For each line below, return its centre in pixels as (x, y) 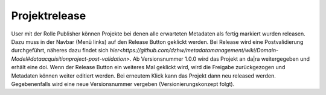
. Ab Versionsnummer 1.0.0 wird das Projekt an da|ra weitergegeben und (220, 59)
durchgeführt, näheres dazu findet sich (60, 51)
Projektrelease (49, 16)
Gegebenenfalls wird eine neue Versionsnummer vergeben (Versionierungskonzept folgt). (123, 84)
